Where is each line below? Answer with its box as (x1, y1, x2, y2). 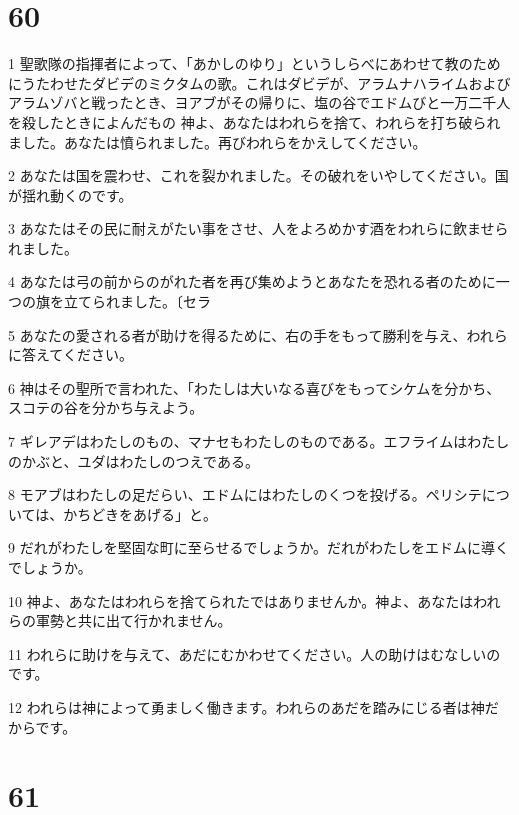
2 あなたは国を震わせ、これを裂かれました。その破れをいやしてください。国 (8, 165, 509, 186)
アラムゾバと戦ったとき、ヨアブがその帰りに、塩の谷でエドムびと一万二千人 (8, 92, 511, 113)
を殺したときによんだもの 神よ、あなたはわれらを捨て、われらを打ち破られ (8, 111, 501, 132)
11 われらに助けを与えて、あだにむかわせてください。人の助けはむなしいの (8, 643, 501, 664)
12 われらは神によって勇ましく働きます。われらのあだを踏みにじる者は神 (8, 696, 485, 717)
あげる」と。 (132, 503, 217, 524)
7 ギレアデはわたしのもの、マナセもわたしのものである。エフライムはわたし (8, 431, 510, 452)
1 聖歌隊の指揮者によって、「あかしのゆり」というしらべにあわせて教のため (8, 53, 501, 74)
